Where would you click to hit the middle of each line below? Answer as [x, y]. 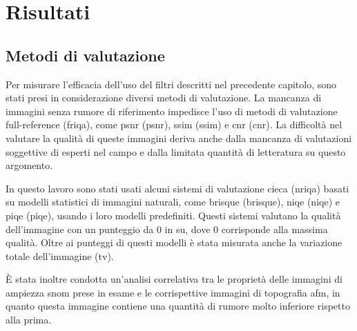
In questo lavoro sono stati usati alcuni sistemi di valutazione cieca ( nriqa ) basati [177, 188]
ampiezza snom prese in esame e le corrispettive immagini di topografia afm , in [173, 292]
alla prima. [29, 320]
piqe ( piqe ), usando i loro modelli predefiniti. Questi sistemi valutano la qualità [173, 215]
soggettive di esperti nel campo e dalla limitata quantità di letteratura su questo [176, 151]
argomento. [29, 165]
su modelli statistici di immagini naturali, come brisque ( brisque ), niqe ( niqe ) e [173, 202]
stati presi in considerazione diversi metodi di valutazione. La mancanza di [164, 98]
